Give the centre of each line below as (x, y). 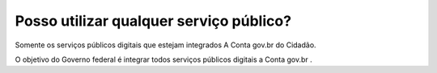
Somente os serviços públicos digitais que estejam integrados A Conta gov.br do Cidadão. (165, 45)
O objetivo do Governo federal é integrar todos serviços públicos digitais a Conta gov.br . (163, 59)
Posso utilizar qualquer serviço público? (153, 21)
